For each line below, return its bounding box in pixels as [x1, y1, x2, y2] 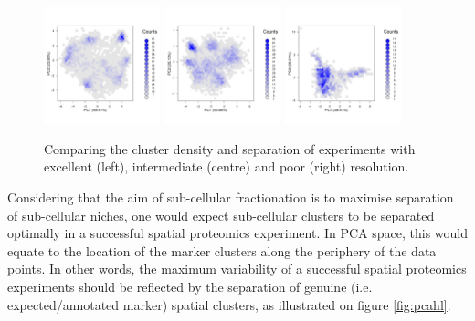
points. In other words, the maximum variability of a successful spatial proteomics [7, 259, 467, 278]
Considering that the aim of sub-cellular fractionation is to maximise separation [7, 187, 454, 206]
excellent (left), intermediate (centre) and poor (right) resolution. [44, 157, 409, 176]
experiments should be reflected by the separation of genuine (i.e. [7, 276, 373, 295]
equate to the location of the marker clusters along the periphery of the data [7, 241, 437, 260]
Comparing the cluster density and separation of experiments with [44, 139, 416, 158]
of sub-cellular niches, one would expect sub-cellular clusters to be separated [7, 205, 435, 224]
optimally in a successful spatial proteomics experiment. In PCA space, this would [7, 223, 469, 243]
